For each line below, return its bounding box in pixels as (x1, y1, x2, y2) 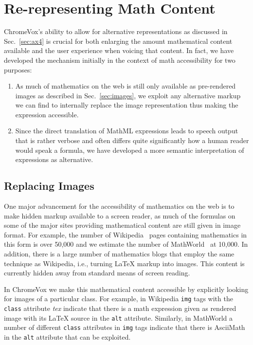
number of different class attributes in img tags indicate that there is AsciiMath (4, 322, 245, 332)
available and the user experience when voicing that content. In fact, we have (4, 45, 234, 55)
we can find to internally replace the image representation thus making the (15, 100, 238, 110)
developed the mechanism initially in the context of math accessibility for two (4, 54, 235, 65)
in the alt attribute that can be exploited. (4, 332, 131, 342)
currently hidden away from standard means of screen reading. (4, 268, 190, 278)
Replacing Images (4, 178, 94, 193)
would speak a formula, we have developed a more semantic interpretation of (15, 145, 244, 155)
